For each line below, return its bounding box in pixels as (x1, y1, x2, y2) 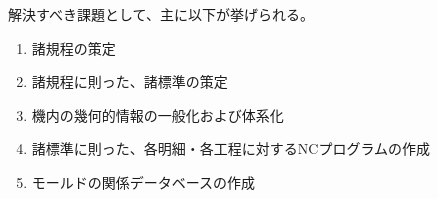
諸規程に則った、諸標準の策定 (31, 71, 228, 92)
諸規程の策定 (31, 37, 116, 58)
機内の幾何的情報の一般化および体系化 (31, 104, 284, 125)
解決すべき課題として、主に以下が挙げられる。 (8, 4, 314, 24)
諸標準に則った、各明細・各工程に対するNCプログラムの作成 (31, 138, 430, 159)
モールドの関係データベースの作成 (31, 171, 256, 192)
